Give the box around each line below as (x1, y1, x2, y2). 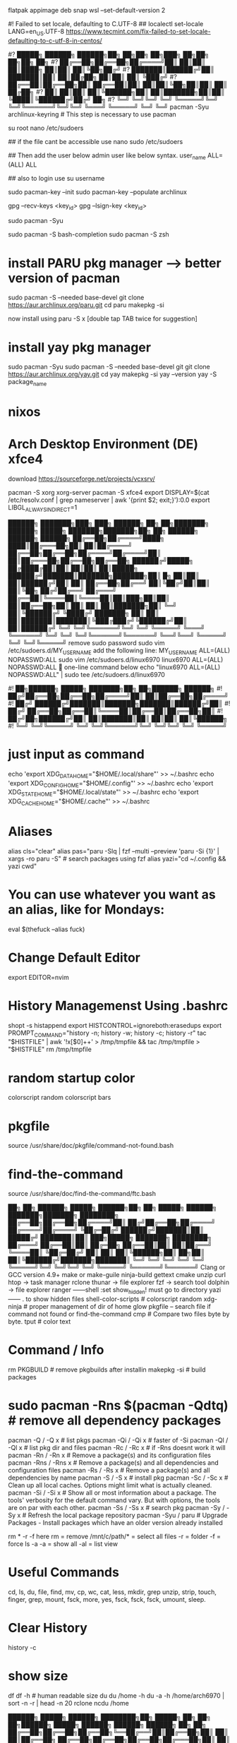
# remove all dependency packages (8, 1413, 221, 1429)
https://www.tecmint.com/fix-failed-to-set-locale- (66, 28, 211, 35)
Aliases (8, 824, 53, 839)
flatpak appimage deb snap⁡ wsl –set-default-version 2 (8, 6, 166, 14)
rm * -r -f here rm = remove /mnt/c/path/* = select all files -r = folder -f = (8, 1532, 221, 1540)
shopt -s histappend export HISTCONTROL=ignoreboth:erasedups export (8, 1021, 221, 1029)
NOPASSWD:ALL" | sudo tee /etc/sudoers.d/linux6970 (8, 670, 165, 678)
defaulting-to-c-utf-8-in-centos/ (8, 36, 103, 44)
